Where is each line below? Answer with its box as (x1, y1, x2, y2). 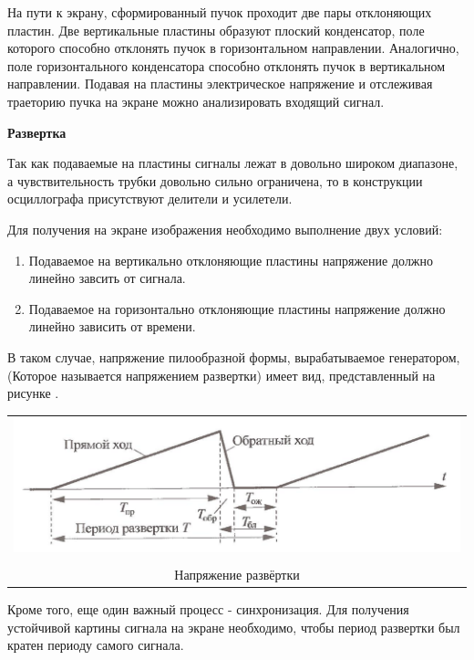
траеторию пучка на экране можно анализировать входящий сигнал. (7, 91, 385, 110)
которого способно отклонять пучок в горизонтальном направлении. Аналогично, (7, 38, 459, 58)
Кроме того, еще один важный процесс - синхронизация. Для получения (7, 600, 409, 618)
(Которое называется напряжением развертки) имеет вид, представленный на (7, 365, 436, 384)
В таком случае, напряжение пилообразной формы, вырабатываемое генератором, (7, 347, 460, 366)
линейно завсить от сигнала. (28, 268, 186, 288)
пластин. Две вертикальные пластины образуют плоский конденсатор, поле (7, 20, 425, 39)
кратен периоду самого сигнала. (7, 635, 184, 655)
